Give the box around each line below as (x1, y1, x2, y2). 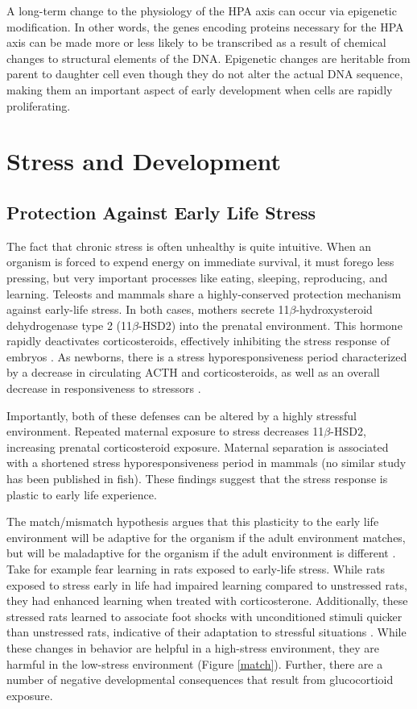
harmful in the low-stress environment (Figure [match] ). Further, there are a (6, 655, 383, 672)
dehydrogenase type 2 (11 (6, 316, 133, 333)
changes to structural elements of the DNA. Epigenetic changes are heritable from (6, 49, 411, 66)
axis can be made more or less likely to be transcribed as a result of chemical (6, 34, 386, 51)
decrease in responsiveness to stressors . (6, 380, 201, 397)
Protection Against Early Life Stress (6, 199, 316, 224)
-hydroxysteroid (295, 301, 373, 318)
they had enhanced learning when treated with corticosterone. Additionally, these (6, 592, 408, 609)
